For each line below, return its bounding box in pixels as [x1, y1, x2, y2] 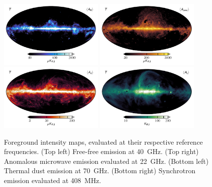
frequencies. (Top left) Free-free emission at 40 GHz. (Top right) [4, 146, 199, 156]
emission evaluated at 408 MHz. [4, 175, 101, 186]
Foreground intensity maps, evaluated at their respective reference [4, 136, 203, 147]
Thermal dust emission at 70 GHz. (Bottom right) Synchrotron [4, 165, 196, 176]
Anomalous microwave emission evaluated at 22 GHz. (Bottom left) [4, 156, 209, 166]
